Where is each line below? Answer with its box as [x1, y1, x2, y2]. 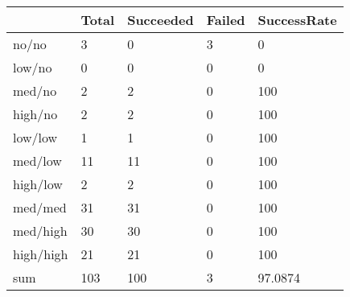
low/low [13, 128, 58, 146]
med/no [13, 81, 57, 100]
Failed [206, 10, 245, 29]
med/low [13, 151, 62, 170]
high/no [13, 105, 58, 123]
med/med [13, 198, 67, 217]
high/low [13, 175, 63, 193]
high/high [13, 245, 68, 263]
